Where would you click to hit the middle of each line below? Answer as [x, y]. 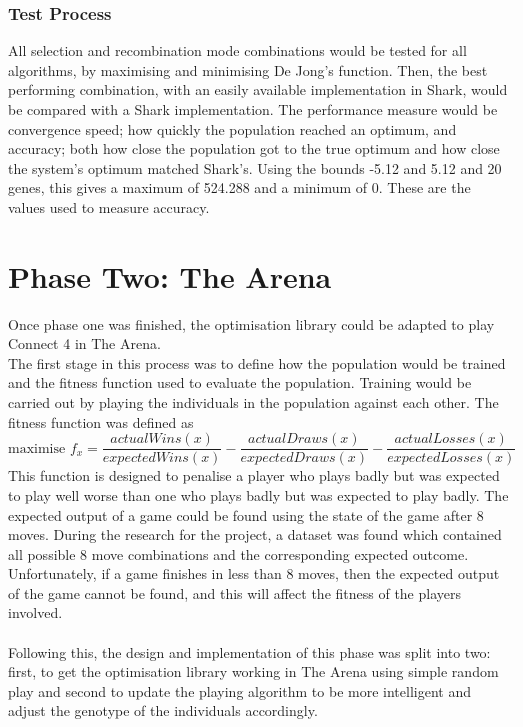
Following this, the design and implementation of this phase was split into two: [249, 651]
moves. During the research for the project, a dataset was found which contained [255, 534]
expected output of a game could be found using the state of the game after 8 [246, 514]
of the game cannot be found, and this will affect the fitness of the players [234, 592]
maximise [37, 448]
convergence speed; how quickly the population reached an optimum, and [232, 128]
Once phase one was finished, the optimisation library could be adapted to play [251, 323]
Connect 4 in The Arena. [84, 343]
